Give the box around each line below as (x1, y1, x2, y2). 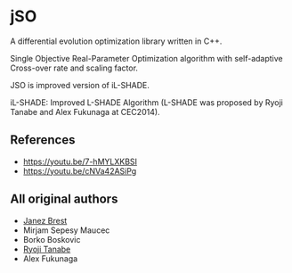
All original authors (10, 192, 118, 207)
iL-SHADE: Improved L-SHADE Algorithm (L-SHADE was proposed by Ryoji (10, 96, 284, 108)
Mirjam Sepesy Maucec (22, 225, 110, 236)
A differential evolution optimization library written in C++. (10, 36, 223, 46)
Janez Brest (22, 215, 68, 226)
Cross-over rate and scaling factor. (10, 62, 139, 73)
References (10, 132, 76, 148)
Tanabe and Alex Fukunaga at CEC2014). (10, 106, 160, 117)
